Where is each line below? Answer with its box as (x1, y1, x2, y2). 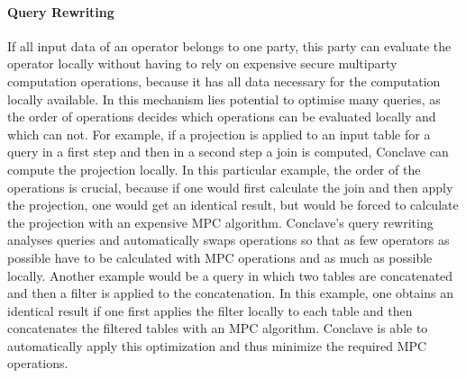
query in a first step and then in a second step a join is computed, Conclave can (7, 142, 449, 161)
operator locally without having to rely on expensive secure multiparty (7, 54, 397, 73)
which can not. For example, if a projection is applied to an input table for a (7, 124, 431, 143)
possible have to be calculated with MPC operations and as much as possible (7, 247, 433, 266)
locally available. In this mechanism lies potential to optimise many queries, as (7, 89, 441, 108)
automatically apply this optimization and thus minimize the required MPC (7, 336, 427, 355)
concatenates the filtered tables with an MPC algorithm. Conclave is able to (7, 319, 428, 337)
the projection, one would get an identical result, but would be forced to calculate (7, 195, 459, 214)
